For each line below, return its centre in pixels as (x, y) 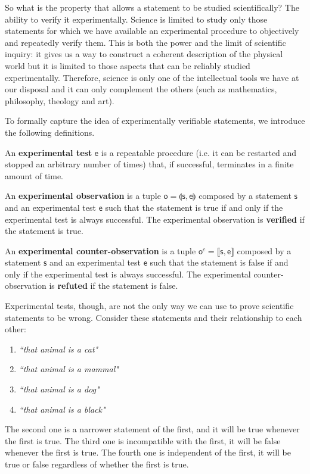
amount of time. (34, 175)
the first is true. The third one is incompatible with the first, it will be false (143, 440)
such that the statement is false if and (219, 262)
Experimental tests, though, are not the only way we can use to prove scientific (149, 306)
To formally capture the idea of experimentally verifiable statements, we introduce (155, 121)
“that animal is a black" (62, 409)
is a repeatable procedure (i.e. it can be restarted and (199, 152)
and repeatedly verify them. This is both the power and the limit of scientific (145, 42)
